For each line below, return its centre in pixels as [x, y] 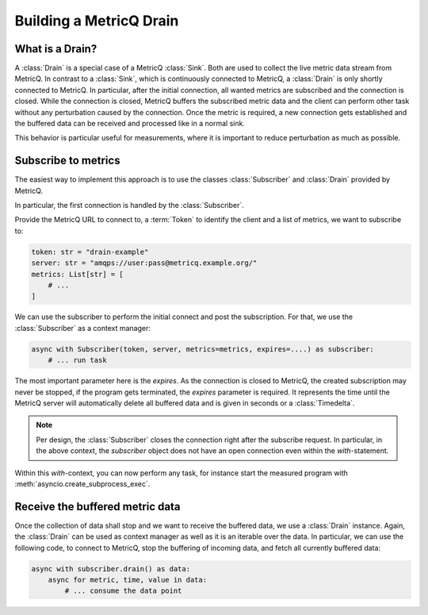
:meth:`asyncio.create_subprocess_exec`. [82, 483]
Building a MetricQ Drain [97, 21]
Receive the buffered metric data [98, 507]
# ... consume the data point [123, 591]
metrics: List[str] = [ [78, 274]
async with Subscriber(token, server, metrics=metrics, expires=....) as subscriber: [203, 349]
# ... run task [77, 360]
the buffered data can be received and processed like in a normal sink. [130, 124]
